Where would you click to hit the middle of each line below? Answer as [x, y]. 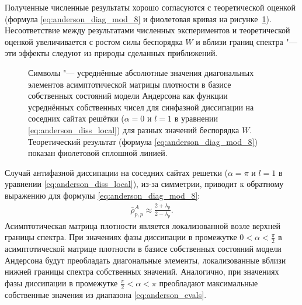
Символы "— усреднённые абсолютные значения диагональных [141, 72]
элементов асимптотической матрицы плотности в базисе [130, 84]
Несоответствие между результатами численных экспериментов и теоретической [147, 30]
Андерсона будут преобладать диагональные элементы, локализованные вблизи [145, 260]
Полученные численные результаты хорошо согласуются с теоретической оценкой [150, 7]
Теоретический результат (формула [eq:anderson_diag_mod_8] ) [143, 141]
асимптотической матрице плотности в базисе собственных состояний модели [143, 248]
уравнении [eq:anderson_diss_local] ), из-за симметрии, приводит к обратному [144, 184]
